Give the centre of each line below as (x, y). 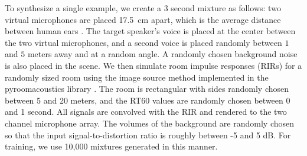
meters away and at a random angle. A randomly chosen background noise (162, 54)
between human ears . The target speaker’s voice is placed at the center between (150, 31)
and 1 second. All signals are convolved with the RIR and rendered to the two (146, 112)
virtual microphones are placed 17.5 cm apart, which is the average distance (143, 19)
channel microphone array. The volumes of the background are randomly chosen (150, 123)
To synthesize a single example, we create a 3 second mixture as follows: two (143, 8)
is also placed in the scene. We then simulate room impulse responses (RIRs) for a (153, 65)
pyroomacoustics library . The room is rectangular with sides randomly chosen (147, 89)
